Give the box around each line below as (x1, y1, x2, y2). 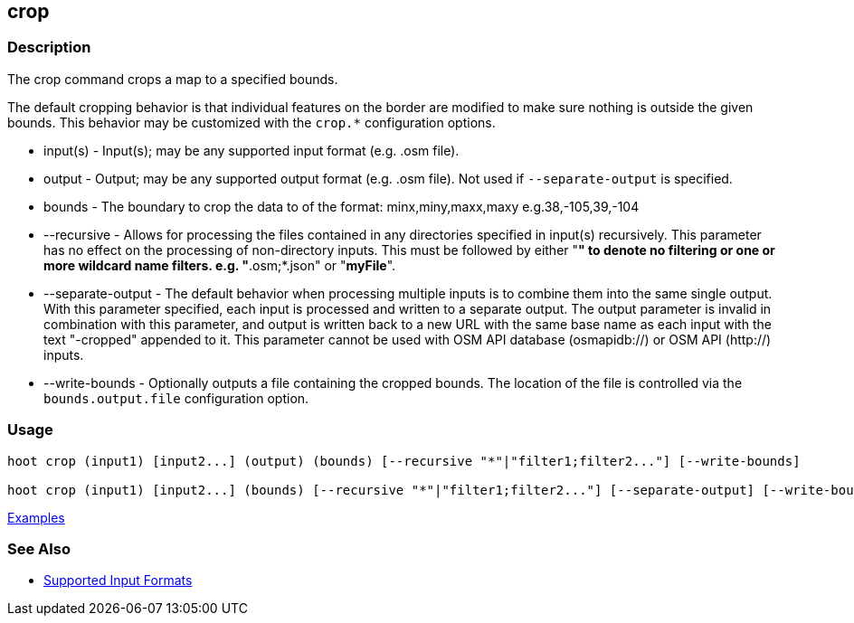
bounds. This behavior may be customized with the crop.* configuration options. (7, 114, 496, 130)
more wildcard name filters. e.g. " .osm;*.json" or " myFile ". (43, 257, 396, 273)
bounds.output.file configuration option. (43, 390, 309, 406)
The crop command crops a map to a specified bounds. (7, 71, 338, 87)
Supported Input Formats (43, 572, 193, 589)
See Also (7, 539, 71, 558)
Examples (7, 509, 65, 525)
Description (7, 38, 91, 57)
